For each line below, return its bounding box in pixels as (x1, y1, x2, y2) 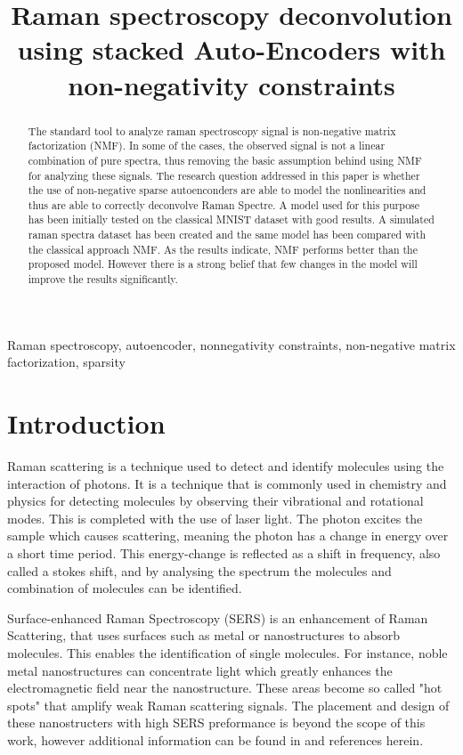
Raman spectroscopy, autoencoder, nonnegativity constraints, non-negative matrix (7, 335, 456, 353)
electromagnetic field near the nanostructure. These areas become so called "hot (7, 678, 443, 697)
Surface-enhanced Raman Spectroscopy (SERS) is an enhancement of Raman (7, 608, 428, 627)
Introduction (7, 405, 166, 442)
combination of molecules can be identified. (7, 579, 242, 597)
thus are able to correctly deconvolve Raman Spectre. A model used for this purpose (28, 197, 420, 212)
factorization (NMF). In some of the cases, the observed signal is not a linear (28, 138, 386, 153)
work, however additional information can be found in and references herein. (7, 730, 424, 749)
